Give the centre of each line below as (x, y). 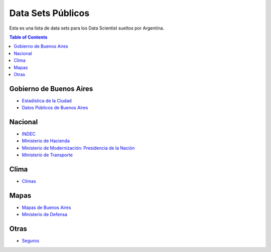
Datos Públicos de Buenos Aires (55, 108)
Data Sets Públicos (49, 13)
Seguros (31, 241)
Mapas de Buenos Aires (46, 207)
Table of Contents (28, 37)
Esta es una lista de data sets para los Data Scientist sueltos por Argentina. (87, 28)
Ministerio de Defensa (45, 214)
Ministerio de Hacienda (46, 141)
